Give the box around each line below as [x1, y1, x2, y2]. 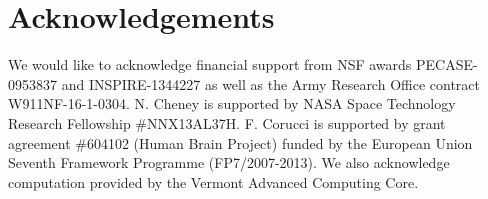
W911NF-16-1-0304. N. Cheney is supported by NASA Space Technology [8, 93, 456, 114]
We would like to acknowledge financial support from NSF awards [8, 54, 412, 75]
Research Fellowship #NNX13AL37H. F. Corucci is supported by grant [8, 112, 446, 133]
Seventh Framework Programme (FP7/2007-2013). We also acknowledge [8, 152, 450, 173]
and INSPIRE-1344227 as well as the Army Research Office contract [61, 73, 480, 94]
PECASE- [416, 54, 478, 75]
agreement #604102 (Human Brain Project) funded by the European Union [8, 132, 473, 153]
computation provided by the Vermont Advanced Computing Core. [8, 171, 419, 192]
